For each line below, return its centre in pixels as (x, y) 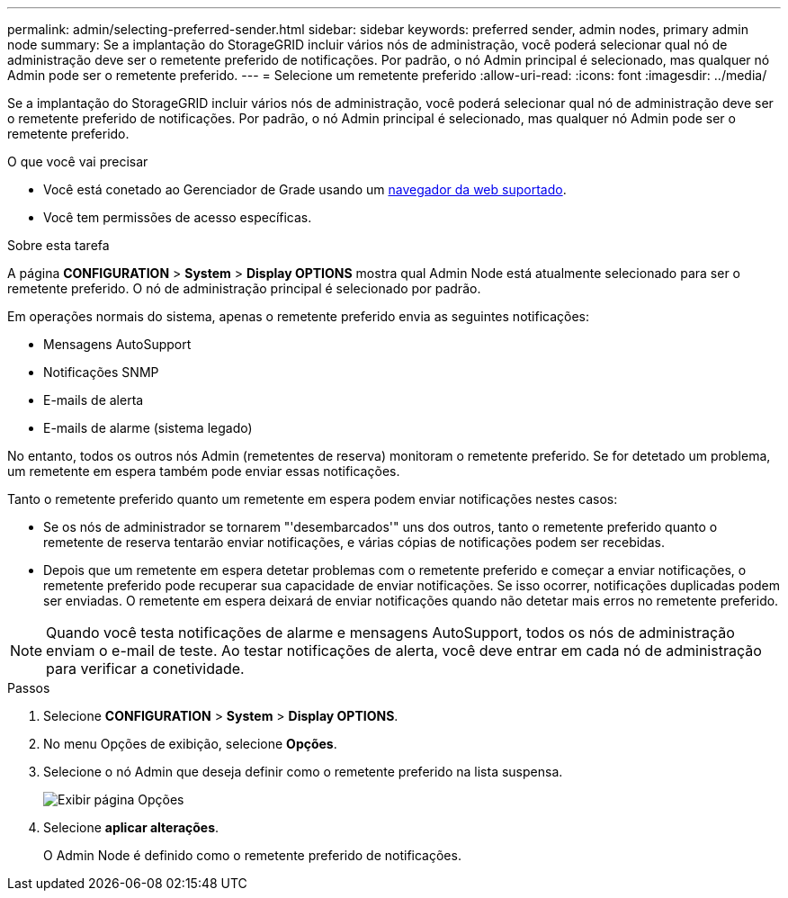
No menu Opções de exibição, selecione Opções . (190, 744)
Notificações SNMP (101, 372)
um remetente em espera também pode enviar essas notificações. (204, 471)
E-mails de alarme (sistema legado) (148, 428)
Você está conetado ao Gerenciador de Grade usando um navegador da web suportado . (305, 189)
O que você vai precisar (78, 162)
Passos (29, 688)
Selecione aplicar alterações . (131, 827)
